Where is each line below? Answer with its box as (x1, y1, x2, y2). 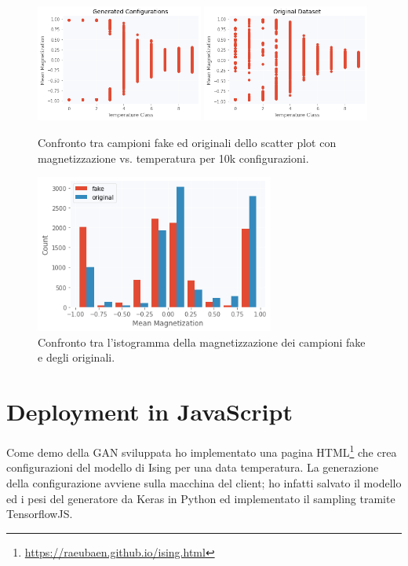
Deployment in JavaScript (6, 395, 293, 428)
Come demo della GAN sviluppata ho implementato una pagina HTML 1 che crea (6, 442, 397, 460)
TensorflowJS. (6, 505, 73, 522)
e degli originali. (38, 349, 115, 366)
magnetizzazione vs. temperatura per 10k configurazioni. (38, 149, 309, 166)
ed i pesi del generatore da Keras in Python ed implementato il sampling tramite (6, 490, 395, 506)
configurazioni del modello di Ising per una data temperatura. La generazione (6, 459, 379, 476)
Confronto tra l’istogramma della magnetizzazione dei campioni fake (38, 333, 366, 350)
